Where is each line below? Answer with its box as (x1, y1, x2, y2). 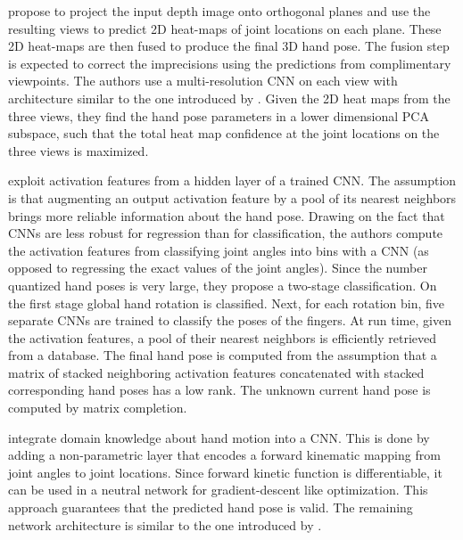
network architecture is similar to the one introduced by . (8, 515, 322, 534)
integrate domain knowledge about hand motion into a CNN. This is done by (8, 428, 430, 446)
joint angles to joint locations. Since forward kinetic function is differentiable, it (8, 462, 442, 481)
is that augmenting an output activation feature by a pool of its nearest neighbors (8, 188, 457, 207)
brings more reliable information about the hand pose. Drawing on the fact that (8, 206, 445, 225)
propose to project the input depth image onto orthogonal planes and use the (8, 2, 431, 20)
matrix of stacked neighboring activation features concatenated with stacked (8, 363, 425, 381)
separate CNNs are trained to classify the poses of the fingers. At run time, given (8, 311, 451, 330)
